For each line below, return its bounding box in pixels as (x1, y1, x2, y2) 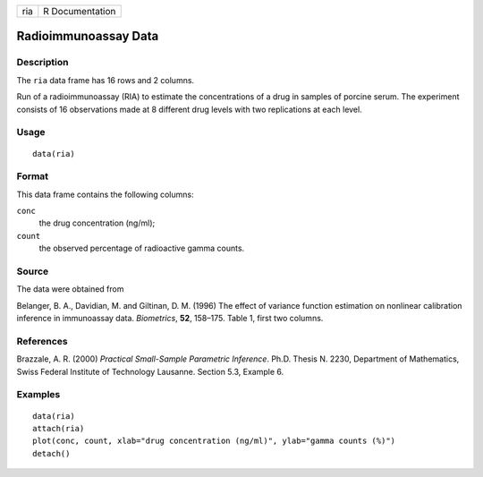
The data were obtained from (16, 284, 124, 294)
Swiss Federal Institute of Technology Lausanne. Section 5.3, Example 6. (16, 366, 284, 377)
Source (16, 265, 49, 277)
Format (16, 170, 49, 183)
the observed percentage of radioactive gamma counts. (38, 243, 245, 254)
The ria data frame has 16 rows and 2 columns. (16, 74, 195, 85)
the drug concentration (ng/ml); (38, 217, 156, 228)
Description (16, 56, 69, 69)
